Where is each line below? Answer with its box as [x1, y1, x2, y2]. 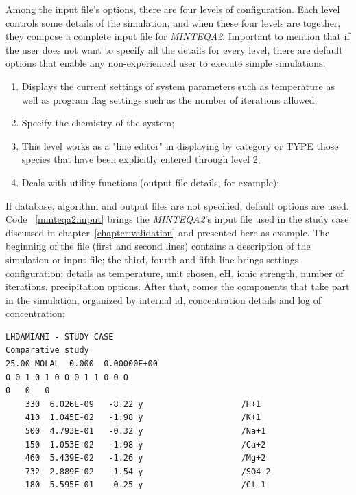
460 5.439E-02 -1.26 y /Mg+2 [25, 453, 266, 463]
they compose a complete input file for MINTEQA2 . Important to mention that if [5, 29, 350, 43]
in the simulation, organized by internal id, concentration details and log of [5, 292, 321, 307]
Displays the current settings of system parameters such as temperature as [21, 78, 335, 93]
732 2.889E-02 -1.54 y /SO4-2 [25, 466, 271, 476]
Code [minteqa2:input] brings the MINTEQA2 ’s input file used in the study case [5, 212, 349, 226]
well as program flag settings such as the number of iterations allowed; [21, 92, 318, 107]
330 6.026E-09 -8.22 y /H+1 [25, 399, 261, 409]
